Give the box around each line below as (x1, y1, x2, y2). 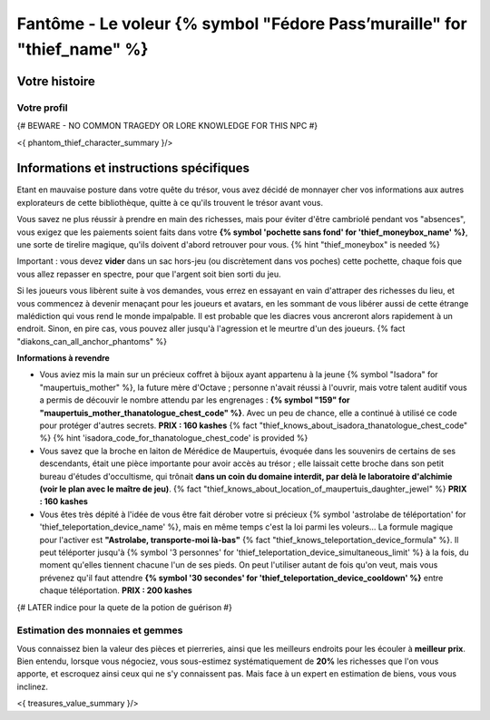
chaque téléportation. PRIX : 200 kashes (39, 585, 192, 596)
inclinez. (16, 681, 49, 692)
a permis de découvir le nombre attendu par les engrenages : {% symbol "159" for (39, 394, 350, 405)
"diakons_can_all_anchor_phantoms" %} (16, 336, 168, 346)
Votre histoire (16, 73, 95, 89)
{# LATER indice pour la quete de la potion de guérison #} (16, 601, 233, 612)
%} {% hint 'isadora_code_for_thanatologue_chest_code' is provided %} (39, 433, 309, 443)
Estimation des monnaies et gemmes (16, 624, 183, 637)
